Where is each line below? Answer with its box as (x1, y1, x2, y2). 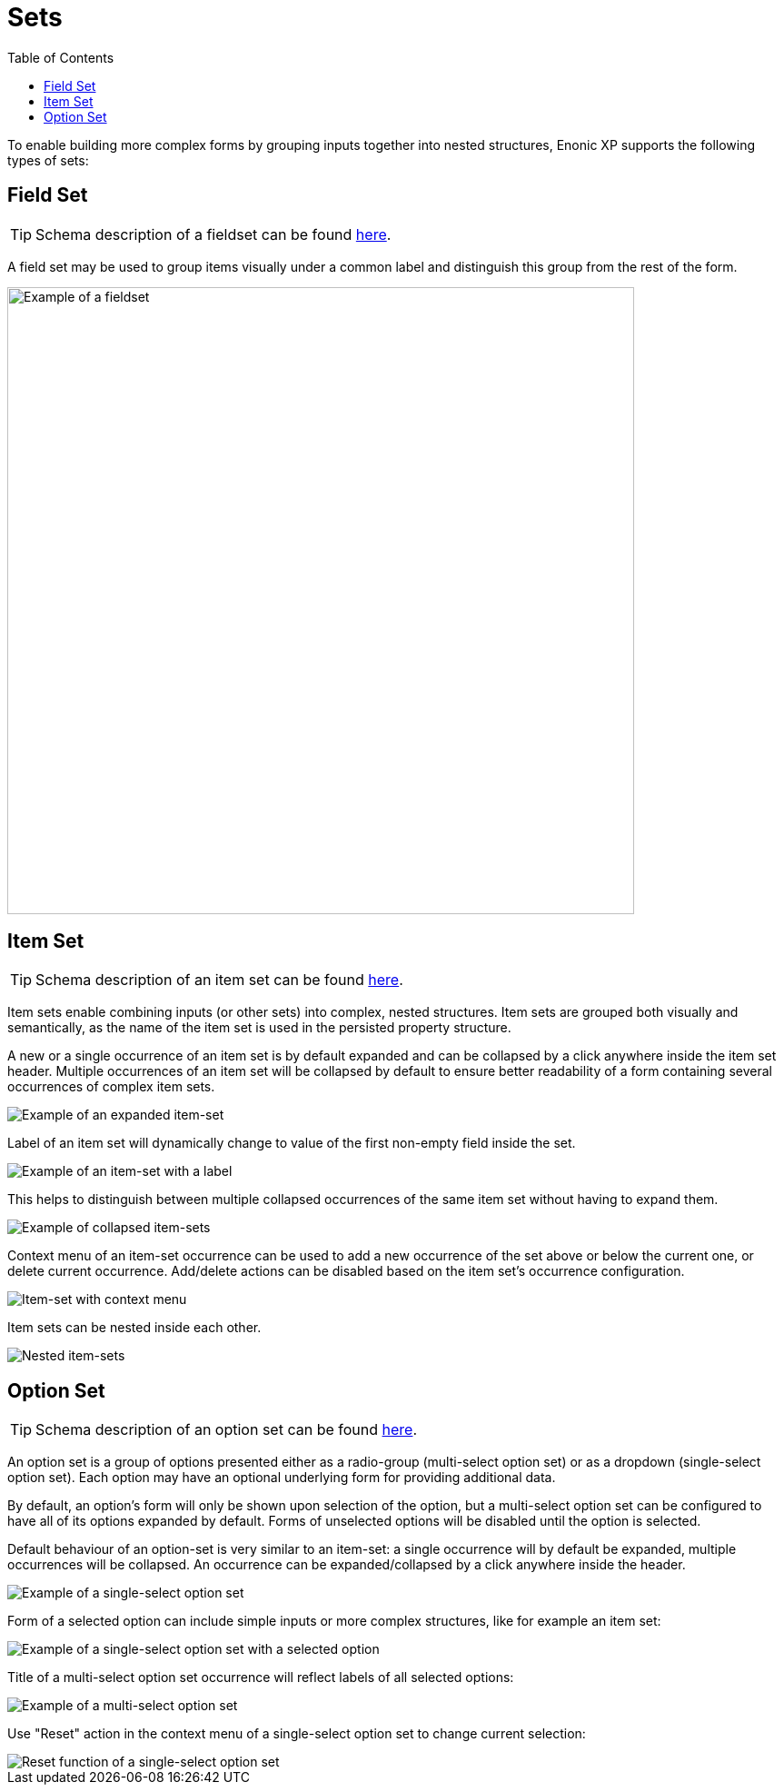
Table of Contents (7, 49, 114, 65)
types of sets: (7, 152, 89, 168)
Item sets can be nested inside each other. (7, 1319, 262, 1336)
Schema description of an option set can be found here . (35, 1420, 418, 1439)
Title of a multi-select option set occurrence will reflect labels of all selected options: (7, 1669, 514, 1686)
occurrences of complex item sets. (7, 1079, 215, 1095)
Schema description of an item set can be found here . (35, 971, 403, 990)
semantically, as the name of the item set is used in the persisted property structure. (7, 1020, 511, 1036)
